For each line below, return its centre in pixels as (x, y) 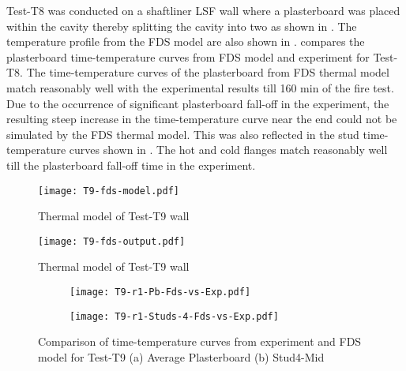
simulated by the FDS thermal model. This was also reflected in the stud (183, 134)
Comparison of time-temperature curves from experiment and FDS (200, 341)
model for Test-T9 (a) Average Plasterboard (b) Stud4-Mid (181, 356)
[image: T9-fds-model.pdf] (109, 191)
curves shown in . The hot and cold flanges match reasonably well (228, 150)
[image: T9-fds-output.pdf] (112, 241)
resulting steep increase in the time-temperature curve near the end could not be (202, 119)
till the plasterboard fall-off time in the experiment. (131, 165)
